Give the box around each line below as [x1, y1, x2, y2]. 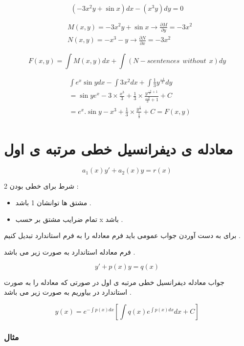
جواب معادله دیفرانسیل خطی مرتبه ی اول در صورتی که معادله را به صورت [4, 277, 224, 287]
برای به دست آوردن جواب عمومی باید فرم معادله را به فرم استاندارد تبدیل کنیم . [4, 230, 241, 240]
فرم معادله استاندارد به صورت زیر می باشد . [4, 246, 135, 257]
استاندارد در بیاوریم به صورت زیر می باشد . [4, 287, 132, 297]
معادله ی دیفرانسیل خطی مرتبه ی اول [4, 138, 233, 158]
